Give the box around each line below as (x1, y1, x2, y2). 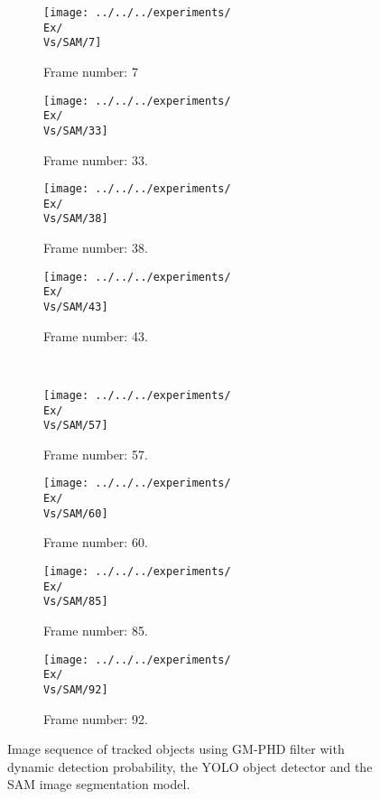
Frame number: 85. (43, 620, 148, 639)
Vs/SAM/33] (43, 124, 108, 137)
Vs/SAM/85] (43, 595, 108, 609)
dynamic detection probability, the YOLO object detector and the (7, 757, 373, 776)
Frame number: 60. (43, 533, 148, 552)
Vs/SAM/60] (43, 506, 108, 520)
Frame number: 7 (43, 61, 138, 80)
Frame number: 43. (43, 326, 148, 345)
